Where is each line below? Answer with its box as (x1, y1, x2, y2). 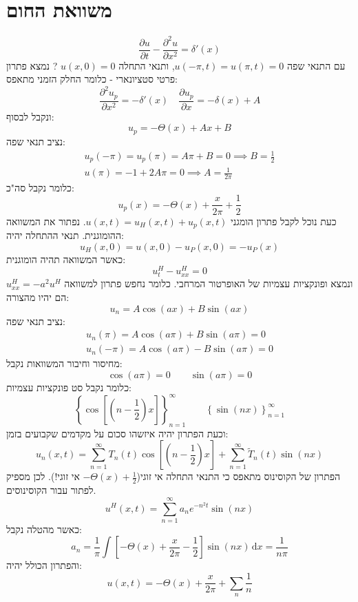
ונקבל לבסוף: (6, 109, 54, 123)
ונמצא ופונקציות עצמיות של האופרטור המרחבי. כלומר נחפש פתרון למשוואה (64, 276, 353, 291)
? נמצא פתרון (6, 58, 58, 72)
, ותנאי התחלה (118, 58, 175, 72)
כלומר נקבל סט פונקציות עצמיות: (6, 380, 131, 394)
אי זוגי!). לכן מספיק (6, 469, 80, 484)
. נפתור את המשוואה (6, 214, 86, 228)
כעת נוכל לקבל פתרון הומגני (231, 214, 337, 228)
